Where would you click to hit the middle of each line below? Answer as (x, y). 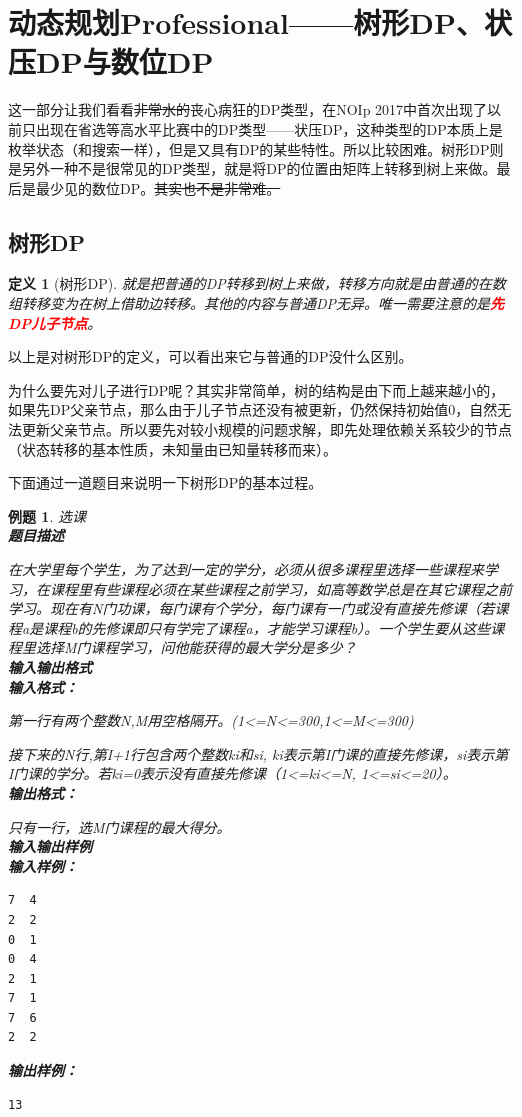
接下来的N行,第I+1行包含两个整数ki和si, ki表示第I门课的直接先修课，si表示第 (258, 753)
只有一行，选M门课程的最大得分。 (119, 826)
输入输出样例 (50, 846)
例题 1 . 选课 (47, 515)
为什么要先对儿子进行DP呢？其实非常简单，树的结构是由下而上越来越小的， (256, 389)
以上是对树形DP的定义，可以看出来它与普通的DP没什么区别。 (210, 356)
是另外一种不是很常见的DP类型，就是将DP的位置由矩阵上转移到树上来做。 (252, 168)
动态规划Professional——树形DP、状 (260, 22)
